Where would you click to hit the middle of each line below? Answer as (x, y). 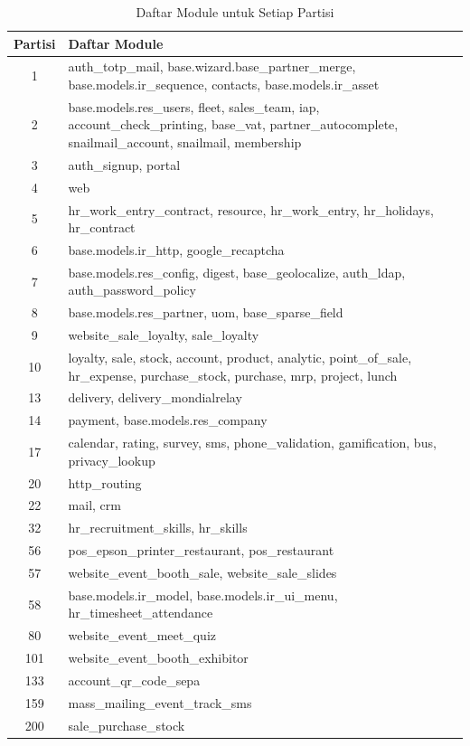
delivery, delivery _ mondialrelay (155, 397)
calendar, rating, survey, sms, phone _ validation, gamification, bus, (252, 443)
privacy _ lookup (112, 460)
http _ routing (105, 482)
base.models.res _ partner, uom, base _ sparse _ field (206, 312)
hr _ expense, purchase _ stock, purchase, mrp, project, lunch (233, 375)
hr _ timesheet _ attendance (141, 613)
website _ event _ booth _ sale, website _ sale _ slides (202, 572)
